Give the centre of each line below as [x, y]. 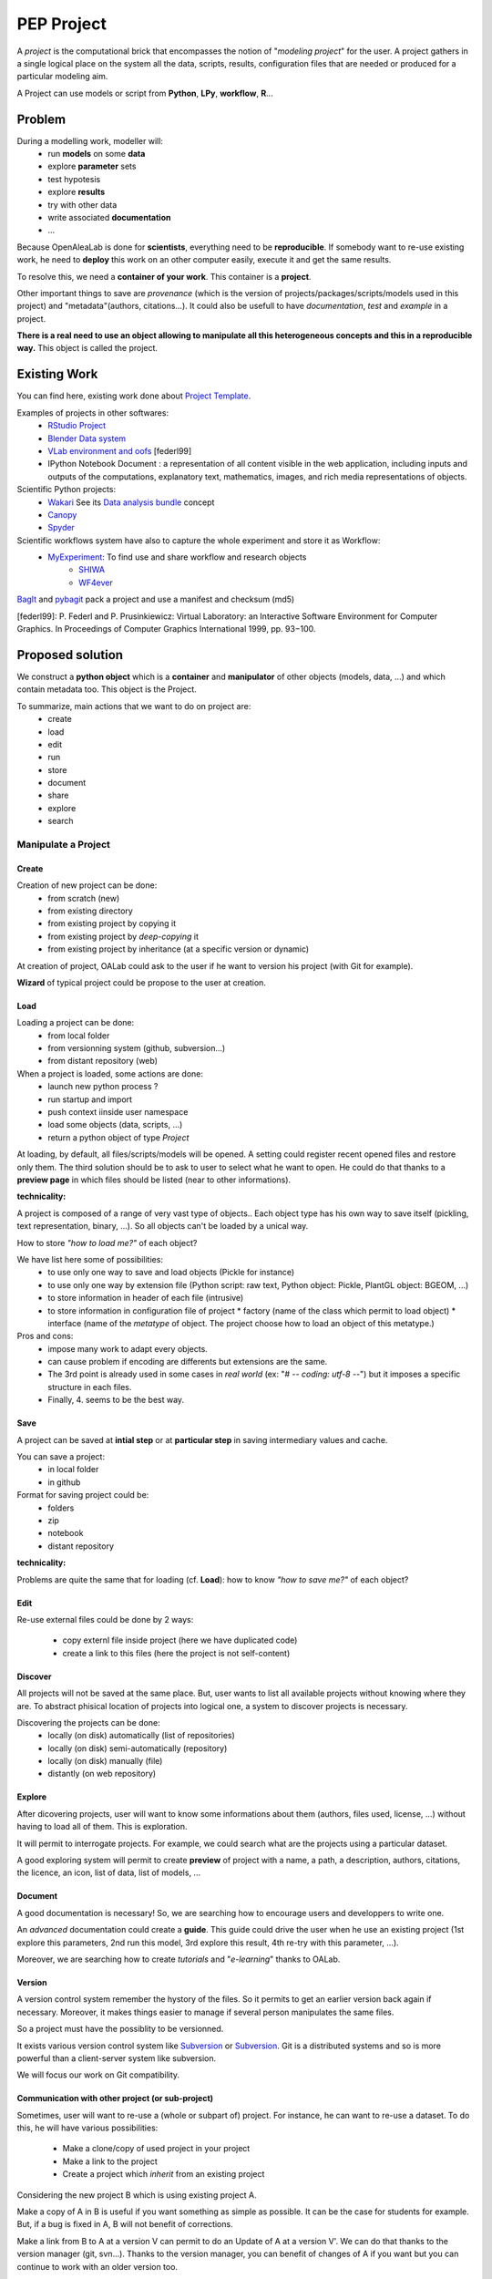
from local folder [79, 1036]
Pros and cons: [45, 1336]
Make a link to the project [110, 2161]
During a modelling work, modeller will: [90, 140]
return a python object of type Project [118, 1137]
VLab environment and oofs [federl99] [120, 450]
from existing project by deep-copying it [123, 936]
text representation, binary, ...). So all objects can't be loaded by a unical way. [163, 1226]
